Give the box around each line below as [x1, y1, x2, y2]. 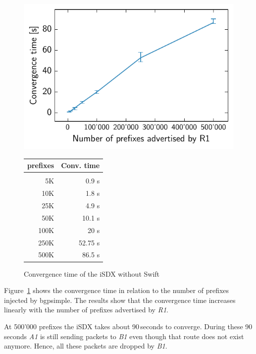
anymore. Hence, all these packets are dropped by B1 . [4, 341, 167, 351]
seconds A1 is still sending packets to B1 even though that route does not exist [4, 331, 244, 341]
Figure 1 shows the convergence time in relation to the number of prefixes [4, 285, 229, 295]
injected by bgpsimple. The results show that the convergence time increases [4, 295, 236, 305]
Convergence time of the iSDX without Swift [24, 268, 160, 279]
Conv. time [61, 160, 100, 171]
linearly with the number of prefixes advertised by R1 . [4, 304, 168, 315]
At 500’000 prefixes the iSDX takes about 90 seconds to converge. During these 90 [4, 321, 253, 331]
